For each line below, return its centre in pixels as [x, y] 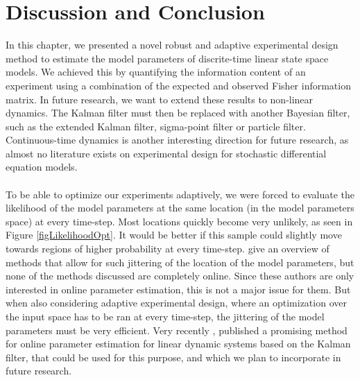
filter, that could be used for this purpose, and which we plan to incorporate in [173, 357]
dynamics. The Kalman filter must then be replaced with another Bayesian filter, [178, 113]
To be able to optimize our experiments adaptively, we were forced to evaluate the [180, 194]
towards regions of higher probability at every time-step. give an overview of [168, 249]
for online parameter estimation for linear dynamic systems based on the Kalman [178, 344]
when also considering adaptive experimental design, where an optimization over [176, 303]
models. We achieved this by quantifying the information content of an [156, 72]
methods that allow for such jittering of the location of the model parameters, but [180, 262]
